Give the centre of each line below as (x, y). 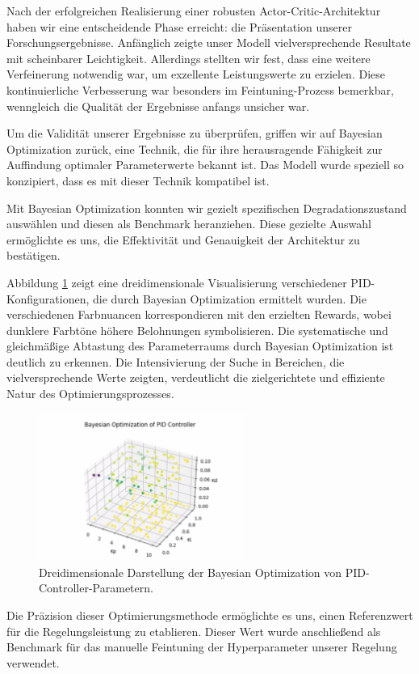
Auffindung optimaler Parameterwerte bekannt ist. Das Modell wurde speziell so (205, 165)
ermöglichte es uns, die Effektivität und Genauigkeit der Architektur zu (183, 239)
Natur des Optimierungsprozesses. (90, 394)
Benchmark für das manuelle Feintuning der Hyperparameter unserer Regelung (202, 647)
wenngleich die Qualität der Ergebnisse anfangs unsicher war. (158, 106)
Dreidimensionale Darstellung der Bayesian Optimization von (191, 572)
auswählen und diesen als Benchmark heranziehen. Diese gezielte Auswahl (189, 224)
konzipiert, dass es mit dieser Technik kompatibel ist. (138, 180)
